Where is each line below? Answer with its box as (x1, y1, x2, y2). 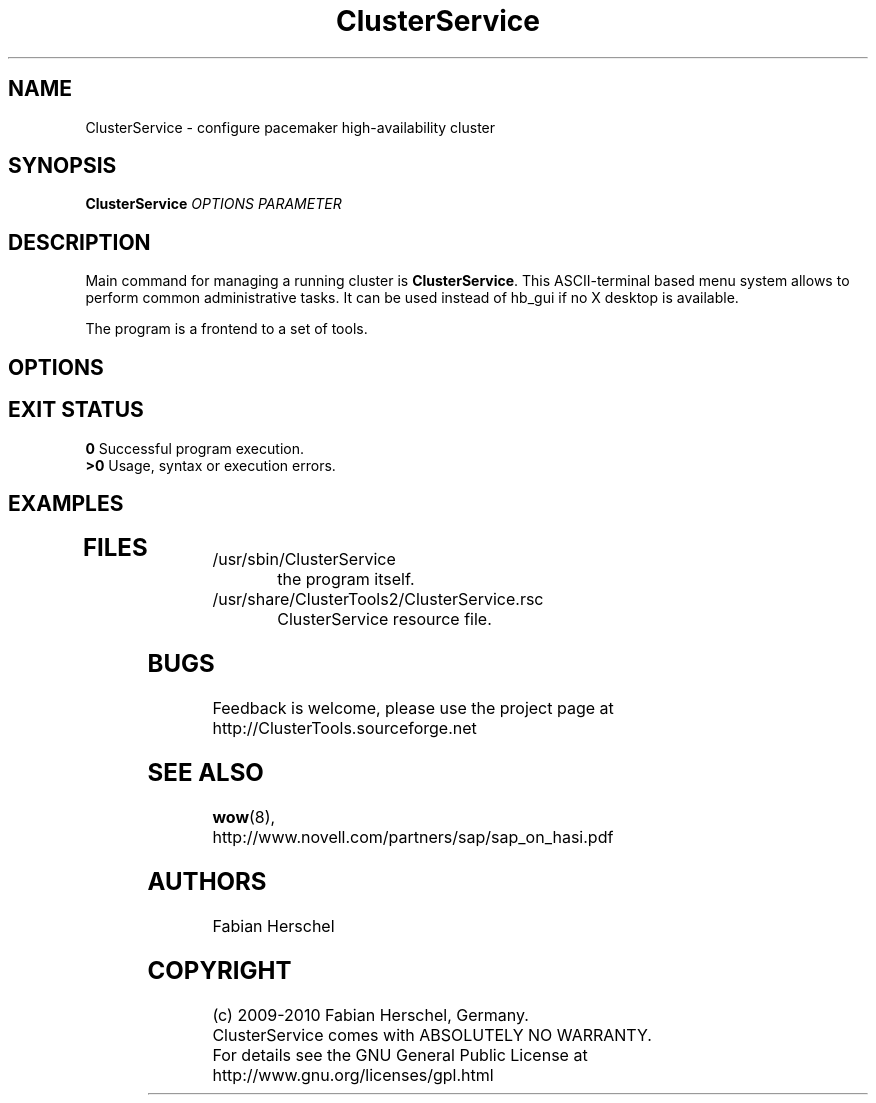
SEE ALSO (147, 758, 264, 788)
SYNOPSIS (8, 153, 117, 179)
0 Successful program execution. (85, 439, 304, 457)
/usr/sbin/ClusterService (212, 549, 396, 570)
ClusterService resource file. (277, 609, 492, 630)
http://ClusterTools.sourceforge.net (212, 718, 477, 739)
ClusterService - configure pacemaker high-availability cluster (85, 118, 496, 136)
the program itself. (277, 569, 415, 590)
